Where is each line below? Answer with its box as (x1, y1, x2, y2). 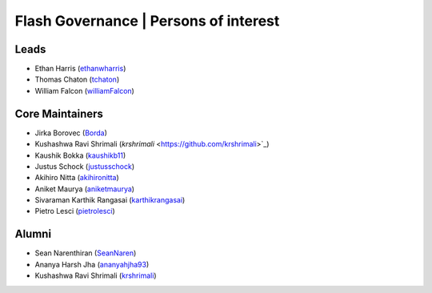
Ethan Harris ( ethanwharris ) (34, 64, 126, 74)
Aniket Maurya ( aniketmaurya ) (34, 184, 135, 194)
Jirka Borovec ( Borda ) (34, 128, 108, 138)
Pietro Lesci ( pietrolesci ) (34, 207, 115, 216)
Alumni (14, 227, 52, 241)
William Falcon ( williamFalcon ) (34, 86, 135, 95)
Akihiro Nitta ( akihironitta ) (34, 173, 119, 183)
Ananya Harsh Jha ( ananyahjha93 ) (34, 259, 150, 269)
